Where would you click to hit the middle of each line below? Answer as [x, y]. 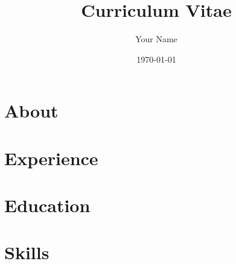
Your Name [156, 39]
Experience [51, 158]
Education [47, 205]
